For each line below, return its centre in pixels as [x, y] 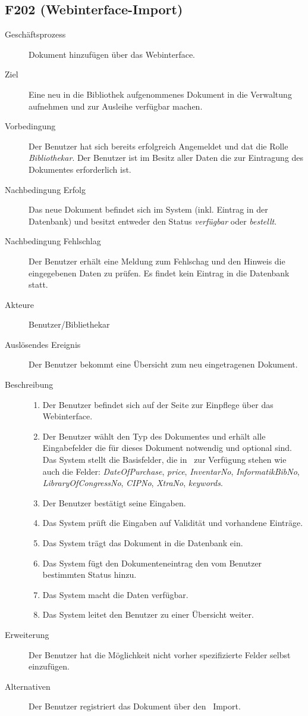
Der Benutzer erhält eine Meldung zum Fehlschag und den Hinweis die [157, 261]
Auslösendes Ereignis [43, 344]
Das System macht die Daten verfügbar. [115, 594]
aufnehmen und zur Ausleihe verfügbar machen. [116, 106]
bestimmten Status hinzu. [89, 575]
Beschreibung [29, 385]
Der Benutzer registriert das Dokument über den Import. [135, 706]
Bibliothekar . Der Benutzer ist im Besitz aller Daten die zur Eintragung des [166, 158]
